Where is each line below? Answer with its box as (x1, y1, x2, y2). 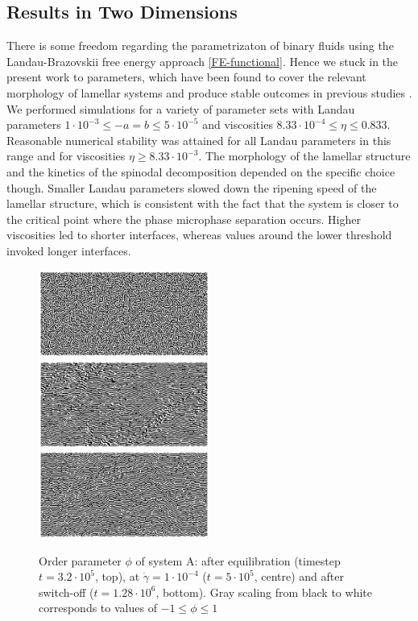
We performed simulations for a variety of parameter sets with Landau (6, 100, 355, 117)
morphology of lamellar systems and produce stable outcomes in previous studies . (6, 84, 412, 101)
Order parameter (39, 552, 122, 569)
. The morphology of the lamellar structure (198, 147, 411, 164)
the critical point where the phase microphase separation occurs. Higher (6, 210, 361, 227)
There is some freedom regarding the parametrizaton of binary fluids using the (6, 37, 394, 54)
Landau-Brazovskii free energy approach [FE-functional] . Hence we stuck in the (6, 52, 399, 69)
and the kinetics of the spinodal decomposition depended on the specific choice (6, 163, 395, 180)
